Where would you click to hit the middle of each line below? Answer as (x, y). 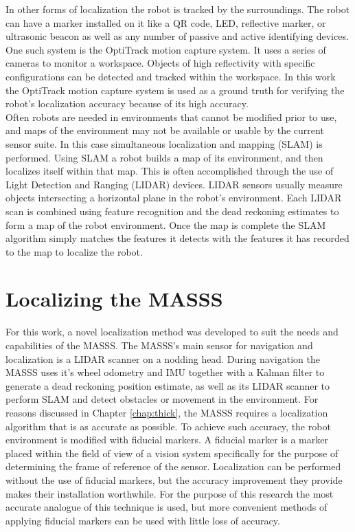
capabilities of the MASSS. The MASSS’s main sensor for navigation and (159, 345)
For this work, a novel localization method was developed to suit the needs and (172, 332)
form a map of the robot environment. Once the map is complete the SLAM (166, 224)
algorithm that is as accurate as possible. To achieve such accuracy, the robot (168, 426)
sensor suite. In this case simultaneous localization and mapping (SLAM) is (164, 143)
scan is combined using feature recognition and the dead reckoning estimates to (172, 211)
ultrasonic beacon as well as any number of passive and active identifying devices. (177, 36)
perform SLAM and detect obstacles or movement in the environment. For (162, 399)
